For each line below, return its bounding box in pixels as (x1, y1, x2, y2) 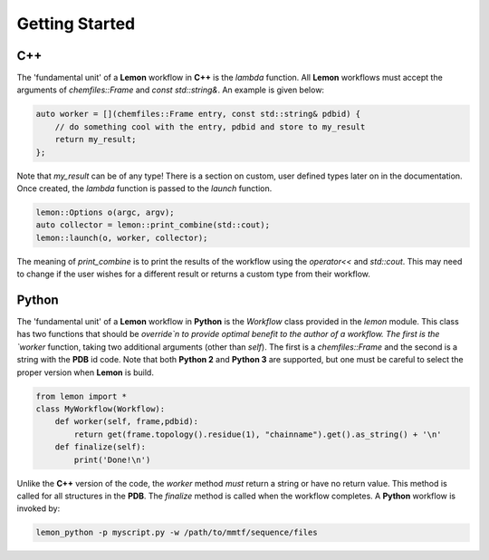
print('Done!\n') (73, 454, 151, 465)
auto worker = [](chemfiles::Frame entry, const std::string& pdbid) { (35, 109, 361, 120)
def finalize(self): (54, 442, 147, 452)
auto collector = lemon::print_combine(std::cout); (35, 220, 271, 230)
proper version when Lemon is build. (16, 367, 154, 378)
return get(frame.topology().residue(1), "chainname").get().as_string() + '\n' (73, 429, 443, 439)
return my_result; (54, 134, 137, 145)
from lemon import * (35, 391, 127, 401)
